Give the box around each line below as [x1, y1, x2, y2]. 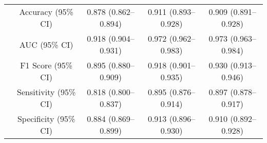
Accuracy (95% [19, 6, 73, 17]
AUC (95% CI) [19, 38, 73, 50]
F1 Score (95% [20, 59, 73, 71]
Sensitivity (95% [16, 86, 76, 98]
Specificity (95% [17, 113, 75, 124]
